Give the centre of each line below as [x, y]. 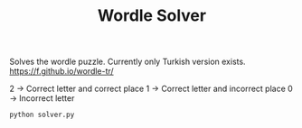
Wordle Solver [152, 16]
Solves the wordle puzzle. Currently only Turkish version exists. [127, 62]
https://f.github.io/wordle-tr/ [62, 71]
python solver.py [42, 115]
